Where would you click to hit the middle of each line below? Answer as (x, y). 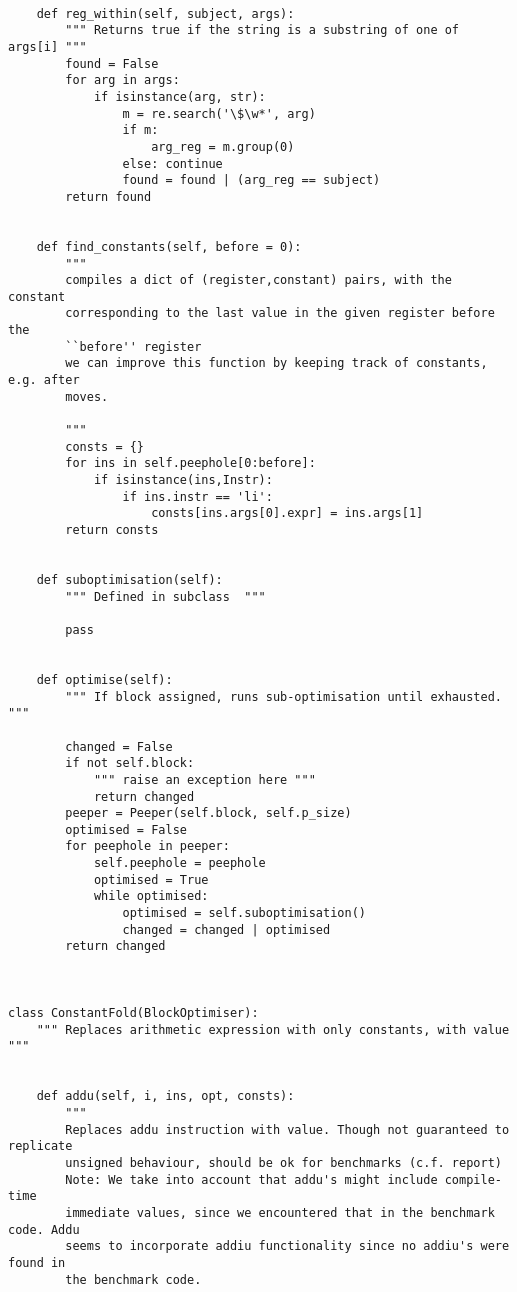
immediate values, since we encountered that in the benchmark (280, 1212)
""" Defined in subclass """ (165, 596)
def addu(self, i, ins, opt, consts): (165, 1096)
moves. (87, 396)
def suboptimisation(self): (129, 579)
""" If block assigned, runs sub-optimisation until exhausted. (283, 696)
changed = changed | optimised (226, 929)
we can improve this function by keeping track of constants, (276, 363)
